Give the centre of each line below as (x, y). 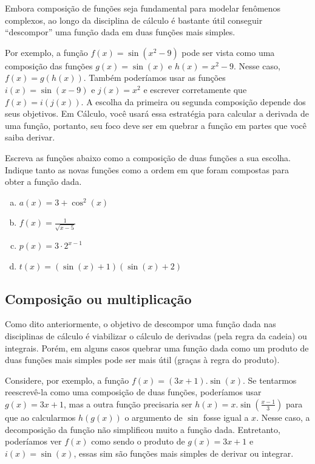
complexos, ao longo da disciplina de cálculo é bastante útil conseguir (134, 20)
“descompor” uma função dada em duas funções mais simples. (120, 32)
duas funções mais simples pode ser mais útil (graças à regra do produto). (142, 360)
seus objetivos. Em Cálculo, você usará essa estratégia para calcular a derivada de (157, 113)
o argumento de (154, 417)
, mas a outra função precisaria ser (128, 403)
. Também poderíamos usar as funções (154, 78)
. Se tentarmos (269, 380)
